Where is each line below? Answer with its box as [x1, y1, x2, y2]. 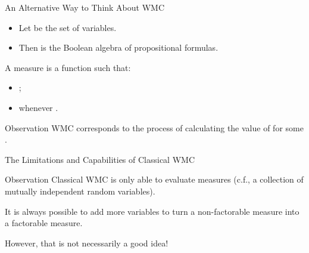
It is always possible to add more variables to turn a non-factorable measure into [5, 205, 299, 217]
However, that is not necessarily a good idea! [5, 236, 168, 249]
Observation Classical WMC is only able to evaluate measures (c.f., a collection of [5, 173, 304, 186]
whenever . [18, 101, 58, 113]
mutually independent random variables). [5, 184, 155, 197]
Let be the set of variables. [18, 21, 117, 33]
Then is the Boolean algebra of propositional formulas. [18, 41, 219, 54]
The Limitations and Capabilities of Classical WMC [5, 153, 195, 165]
